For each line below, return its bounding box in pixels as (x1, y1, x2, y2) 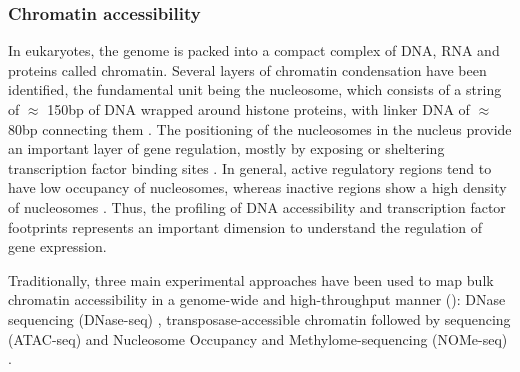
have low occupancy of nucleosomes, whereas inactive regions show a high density (8, 177, 507, 198)
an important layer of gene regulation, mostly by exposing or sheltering (8, 138, 445, 159)
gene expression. (8, 236, 107, 257)
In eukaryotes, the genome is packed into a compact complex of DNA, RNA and (8, 40, 500, 61)
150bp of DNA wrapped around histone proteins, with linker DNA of (47, 99, 470, 119)
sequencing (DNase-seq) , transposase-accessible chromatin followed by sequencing (8, 308, 511, 329)
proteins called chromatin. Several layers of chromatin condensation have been (8, 59, 487, 80)
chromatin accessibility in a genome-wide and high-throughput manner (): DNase (8, 289, 506, 310)
